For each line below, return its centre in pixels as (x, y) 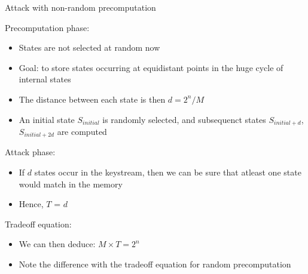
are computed (82, 132)
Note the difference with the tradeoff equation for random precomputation (155, 264)
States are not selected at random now (89, 47)
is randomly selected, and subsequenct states (184, 119)
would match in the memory (71, 184)
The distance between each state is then (92, 99)
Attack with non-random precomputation (80, 7)
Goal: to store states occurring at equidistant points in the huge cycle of (151, 67)
